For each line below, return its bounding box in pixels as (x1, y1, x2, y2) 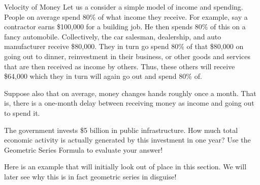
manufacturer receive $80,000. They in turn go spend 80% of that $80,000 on (4, 41, 244, 52)
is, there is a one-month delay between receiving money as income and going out (4, 98, 254, 108)
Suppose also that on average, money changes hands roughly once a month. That (4, 87, 256, 98)
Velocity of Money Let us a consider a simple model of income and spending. (4, 2, 243, 12)
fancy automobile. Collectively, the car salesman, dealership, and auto (4, 31, 221, 41)
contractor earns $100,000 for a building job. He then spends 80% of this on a (4, 21, 246, 32)
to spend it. (4, 107, 40, 118)
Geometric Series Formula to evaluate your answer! (4, 144, 163, 155)
